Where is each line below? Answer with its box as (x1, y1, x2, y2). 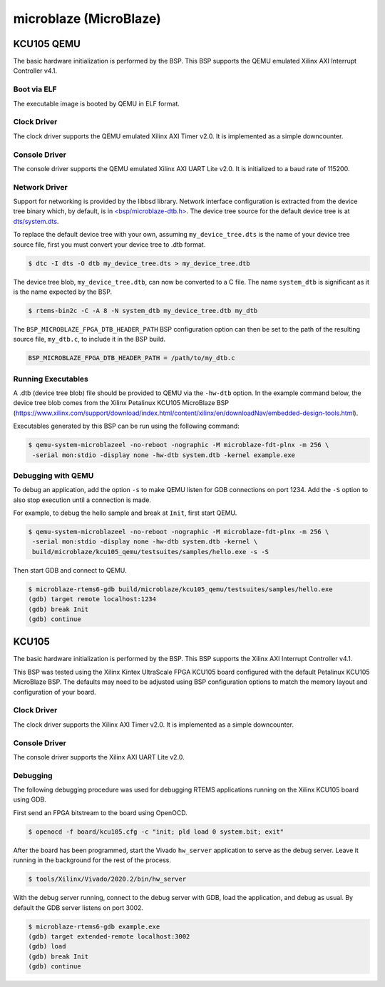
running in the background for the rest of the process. (13, 856, 171, 864)
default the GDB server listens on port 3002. (13, 903, 144, 912)
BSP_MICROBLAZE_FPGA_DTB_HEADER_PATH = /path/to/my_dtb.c (28, 354, 235, 362)
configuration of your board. (13, 687, 96, 696)
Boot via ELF (13, 84, 57, 94)
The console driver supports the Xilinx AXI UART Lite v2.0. (13, 752, 185, 761)
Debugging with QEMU (13, 471, 94, 481)
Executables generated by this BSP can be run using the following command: (13, 421, 240, 431)
